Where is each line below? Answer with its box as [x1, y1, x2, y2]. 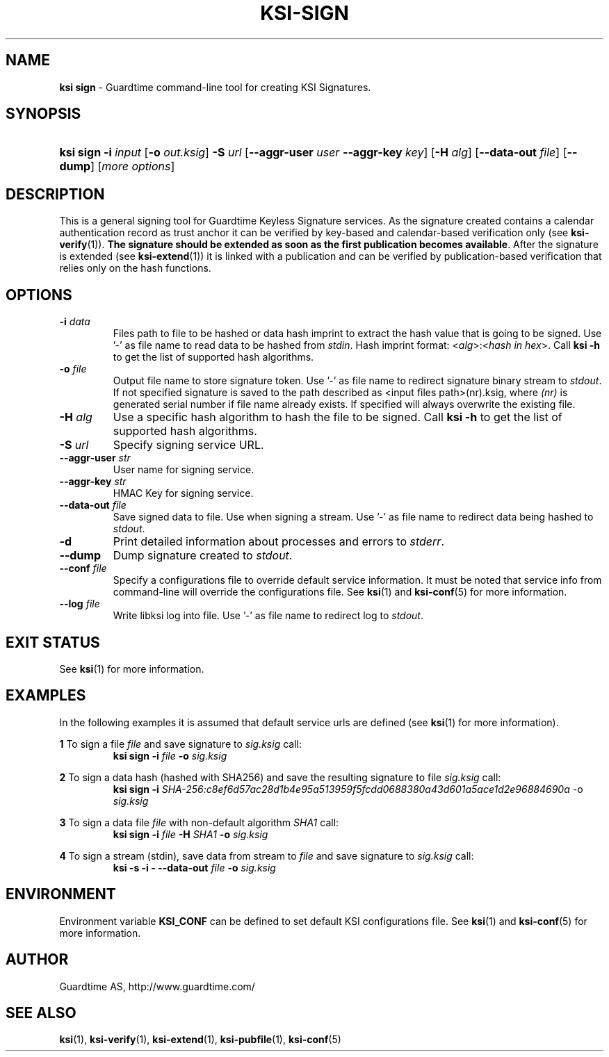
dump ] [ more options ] [59, 159, 175, 174]
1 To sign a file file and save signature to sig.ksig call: [59, 737, 302, 750]
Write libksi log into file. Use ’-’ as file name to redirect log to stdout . [113, 609, 423, 622]
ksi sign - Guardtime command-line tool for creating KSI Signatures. [59, 81, 371, 93]
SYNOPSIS [6, 105, 81, 123]
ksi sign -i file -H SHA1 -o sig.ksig [113, 828, 268, 840]
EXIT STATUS [6, 633, 100, 651]
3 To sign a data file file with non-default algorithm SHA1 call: [59, 816, 339, 828]
